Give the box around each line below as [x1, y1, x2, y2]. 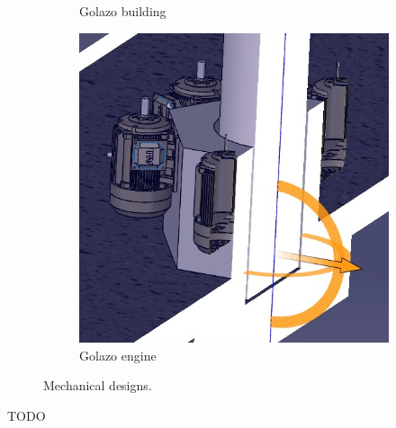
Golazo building [79, 2, 166, 20]
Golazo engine [79, 345, 157, 364]
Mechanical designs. [43, 376, 152, 395]
